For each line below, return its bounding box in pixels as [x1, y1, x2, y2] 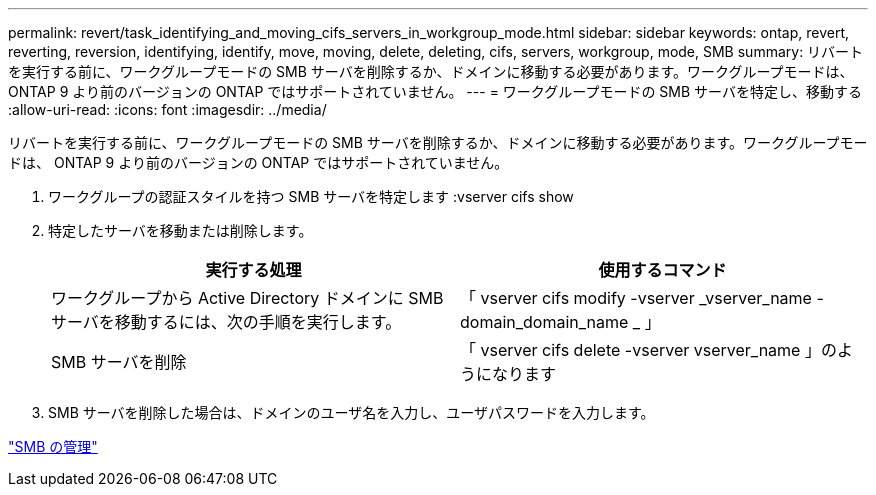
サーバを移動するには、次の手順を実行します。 [51, 312, 402, 332]
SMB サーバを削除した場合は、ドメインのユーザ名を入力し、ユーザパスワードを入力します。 [48, 404, 655, 421]
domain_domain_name [460, 312, 629, 332]
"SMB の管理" [8, 438, 98, 455]
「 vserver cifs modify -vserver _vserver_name [460, 288, 812, 308]
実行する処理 [205, 260, 302, 280]
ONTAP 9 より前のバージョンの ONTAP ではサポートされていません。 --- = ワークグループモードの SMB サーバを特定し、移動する [8, 83, 862, 100]
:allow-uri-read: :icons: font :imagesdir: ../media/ [8, 101, 327, 118]
